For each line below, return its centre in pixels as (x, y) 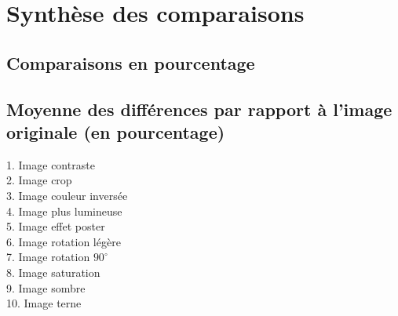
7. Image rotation (48, 257)
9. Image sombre (46, 287)
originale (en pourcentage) (116, 131)
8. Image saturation (53, 272)
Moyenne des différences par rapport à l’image (199, 109)
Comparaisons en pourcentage (131, 62)
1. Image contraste (51, 164)
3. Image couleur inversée (67, 195)
